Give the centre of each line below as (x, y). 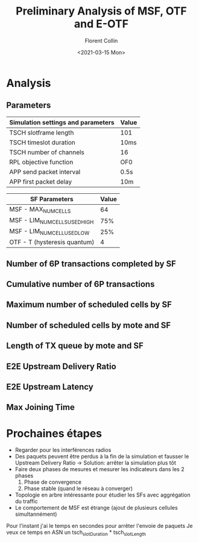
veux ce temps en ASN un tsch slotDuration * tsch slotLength (76, 533)
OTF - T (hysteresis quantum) (52, 242)
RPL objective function (41, 162)
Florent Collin (101, 40)
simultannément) (36, 514)
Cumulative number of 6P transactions (81, 284)
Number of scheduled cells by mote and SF (89, 325)
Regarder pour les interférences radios (63, 450)
